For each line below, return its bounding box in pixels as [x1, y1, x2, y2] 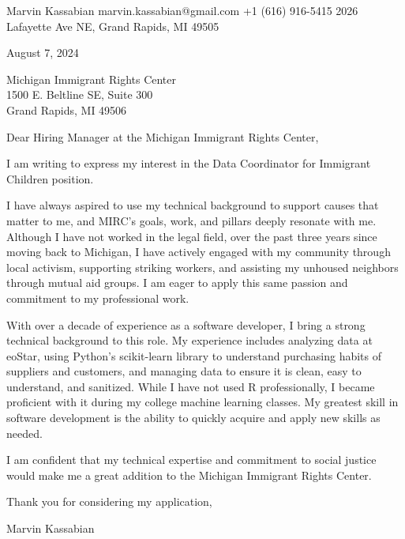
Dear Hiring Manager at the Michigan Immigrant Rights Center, [6, 128, 319, 145]
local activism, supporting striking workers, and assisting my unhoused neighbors [6, 258, 399, 275]
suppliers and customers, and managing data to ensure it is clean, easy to [6, 363, 362, 379]
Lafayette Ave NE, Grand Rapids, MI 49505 [6, 17, 219, 34]
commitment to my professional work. [6, 289, 189, 306]
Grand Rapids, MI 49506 [6, 101, 127, 118]
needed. [6, 424, 43, 441]
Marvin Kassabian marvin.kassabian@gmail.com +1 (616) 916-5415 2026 [6, 2, 358, 18]
